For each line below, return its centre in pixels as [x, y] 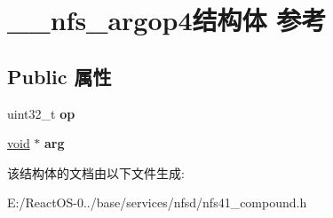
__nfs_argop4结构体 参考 [167, 20]
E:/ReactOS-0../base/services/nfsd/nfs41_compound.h [157, 202]
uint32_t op [41, 113]
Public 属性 [59, 76]
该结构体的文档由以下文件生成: [96, 172]
